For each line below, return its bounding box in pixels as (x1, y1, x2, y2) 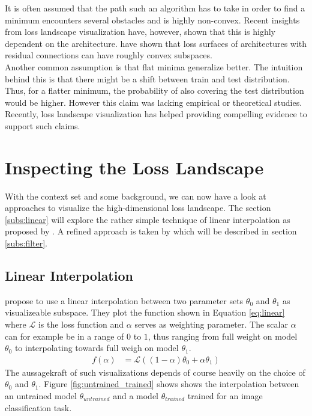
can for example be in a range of (5, 329, 124, 342)
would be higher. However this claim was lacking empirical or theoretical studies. (5, 96, 302, 108)
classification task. (5, 401, 72, 414)
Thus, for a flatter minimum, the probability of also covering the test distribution (5, 84, 304, 97)
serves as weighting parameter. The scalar (134, 318, 288, 331)
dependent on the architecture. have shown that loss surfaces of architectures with (5, 37, 307, 49)
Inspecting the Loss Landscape (5, 154, 264, 179)
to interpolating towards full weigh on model (14, 341, 179, 354)
